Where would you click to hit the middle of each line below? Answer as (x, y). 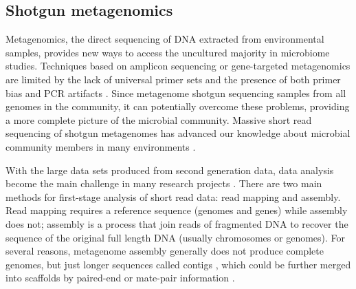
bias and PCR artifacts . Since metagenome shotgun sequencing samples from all (176, 93)
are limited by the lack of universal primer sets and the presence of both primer (173, 79)
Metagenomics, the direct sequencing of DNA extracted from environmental (165, 39)
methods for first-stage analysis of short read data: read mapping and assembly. (173, 196)
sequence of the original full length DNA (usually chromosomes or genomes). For (176, 237)
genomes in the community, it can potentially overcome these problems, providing (178, 106)
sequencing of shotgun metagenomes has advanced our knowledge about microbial (178, 133)
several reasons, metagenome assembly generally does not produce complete (165, 251)
